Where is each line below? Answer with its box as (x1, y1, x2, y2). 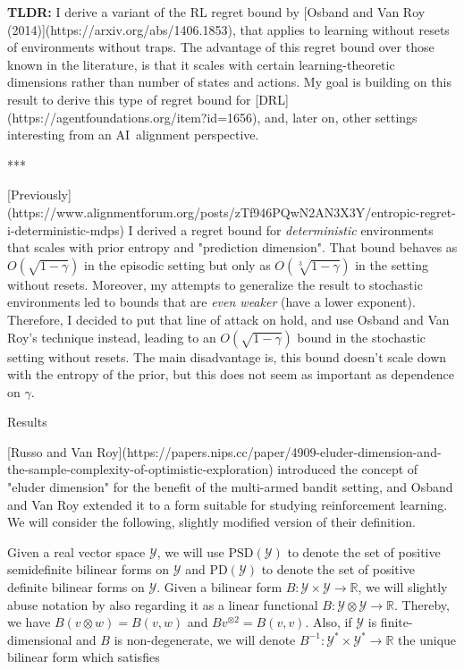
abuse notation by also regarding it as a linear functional (7, 595, 318, 614)
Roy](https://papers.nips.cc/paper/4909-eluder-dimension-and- (97, 442, 442, 461)
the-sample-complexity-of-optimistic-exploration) (7, 460, 274, 478)
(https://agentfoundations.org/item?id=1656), (7, 107, 261, 126)
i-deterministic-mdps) (7, 220, 124, 239)
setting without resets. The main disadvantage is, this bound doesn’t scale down (7, 347, 447, 366)
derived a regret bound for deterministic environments (137, 220, 434, 239)
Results (7, 412, 47, 431)
